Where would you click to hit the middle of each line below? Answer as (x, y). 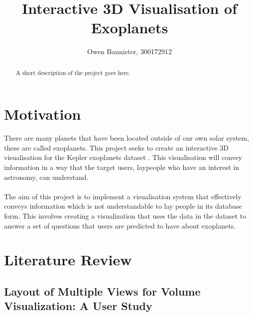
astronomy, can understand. (46, 177)
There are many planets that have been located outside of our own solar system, (127, 138)
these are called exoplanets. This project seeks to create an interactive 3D (116, 147)
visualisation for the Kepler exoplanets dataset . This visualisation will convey (123, 157)
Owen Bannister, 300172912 (129, 51)
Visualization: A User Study (78, 306)
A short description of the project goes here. (73, 72)
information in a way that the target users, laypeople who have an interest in (122, 167)
